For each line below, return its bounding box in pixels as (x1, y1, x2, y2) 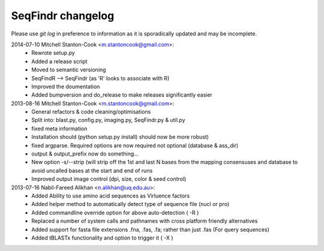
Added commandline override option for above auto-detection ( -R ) (31, 209, 199, 216)
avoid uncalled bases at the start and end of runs (31, 167, 153, 174)
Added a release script (31, 58, 88, 65)
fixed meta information (31, 125, 88, 132)
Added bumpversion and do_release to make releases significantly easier (31, 91, 213, 98)
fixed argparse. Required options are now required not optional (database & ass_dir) (31, 142, 239, 149)
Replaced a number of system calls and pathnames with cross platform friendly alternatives (31, 217, 258, 225)
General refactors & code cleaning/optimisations (31, 108, 151, 115)
